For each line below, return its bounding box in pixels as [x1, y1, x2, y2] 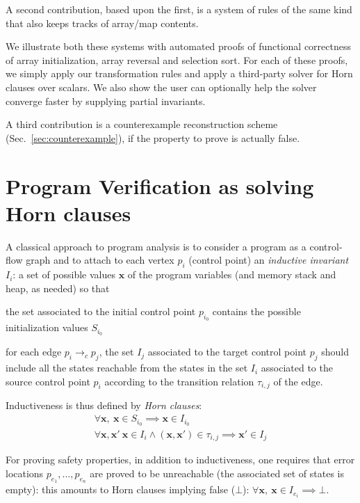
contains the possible [212, 304, 301, 319]
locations [6, 466, 44, 481]
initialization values [6, 320, 88, 335]
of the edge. [273, 374, 323, 388]
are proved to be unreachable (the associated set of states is [90, 466, 344, 481]
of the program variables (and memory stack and [127, 267, 336, 282]
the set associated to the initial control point [6, 304, 196, 319]
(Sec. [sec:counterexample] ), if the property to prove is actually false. [6, 130, 300, 145]
